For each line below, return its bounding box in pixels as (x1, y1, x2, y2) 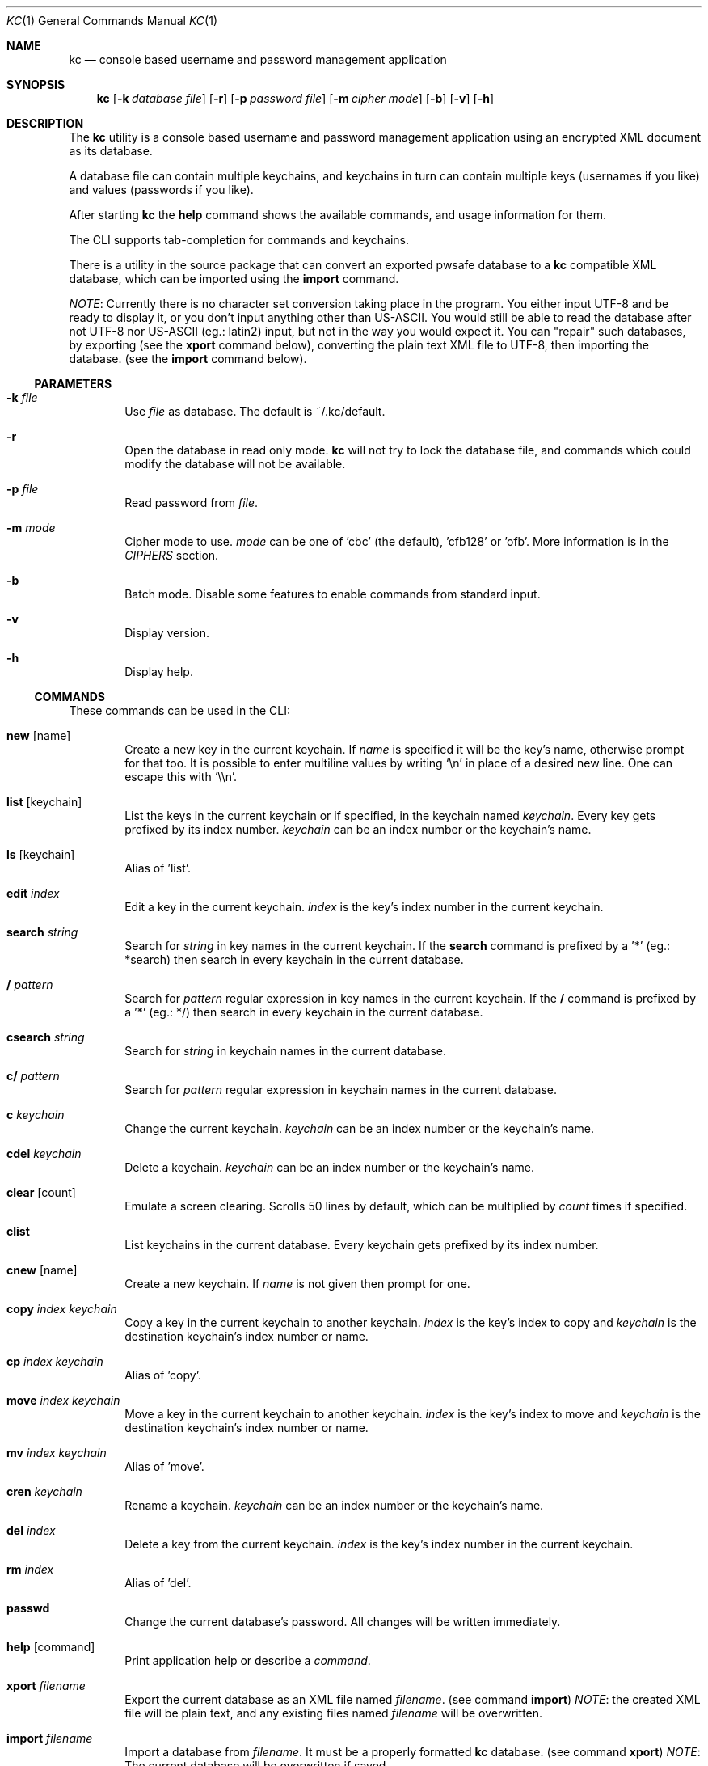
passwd (6, 1601, 50, 1615)
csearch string (6, 1030, 85, 1044)
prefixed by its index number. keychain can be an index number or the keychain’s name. (124, 822, 592, 836)
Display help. (124, 665, 193, 678)
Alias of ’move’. (124, 1460, 204, 1473)
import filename (6, 1731, 93, 1745)
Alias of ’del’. (124, 1576, 192, 1590)
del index (6, 1523, 56, 1537)
